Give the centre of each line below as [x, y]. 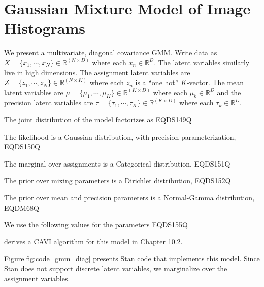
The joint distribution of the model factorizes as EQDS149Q [98, 120]
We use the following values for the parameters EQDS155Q [96, 224]
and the [229, 92]
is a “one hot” [157, 82]
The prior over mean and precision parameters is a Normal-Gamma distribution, [129, 198]
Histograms [45, 28]
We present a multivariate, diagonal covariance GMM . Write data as [111, 52]
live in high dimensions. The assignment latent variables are [97, 72]
